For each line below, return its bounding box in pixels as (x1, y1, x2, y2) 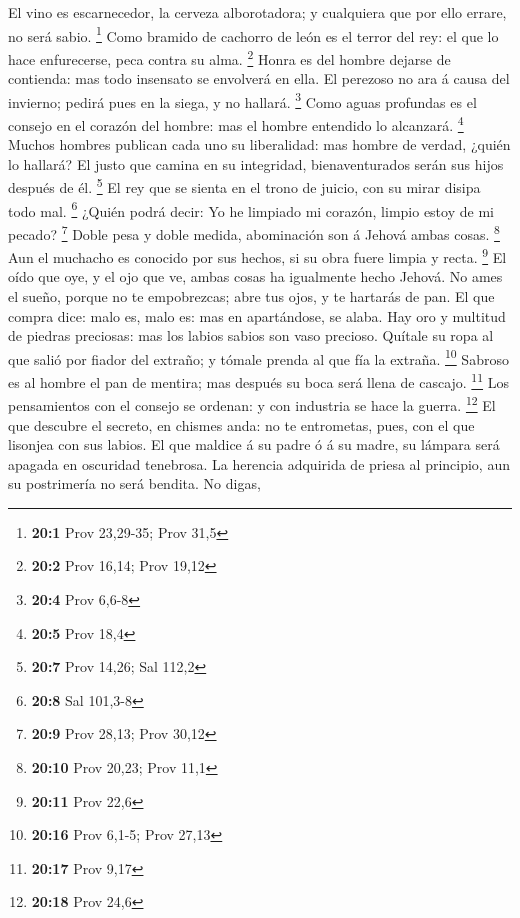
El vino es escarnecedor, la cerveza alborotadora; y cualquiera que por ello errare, (8, 2, 507, 22)
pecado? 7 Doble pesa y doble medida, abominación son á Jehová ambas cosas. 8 (8, 220, 500, 244)
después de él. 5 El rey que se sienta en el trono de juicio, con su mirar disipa (8, 174, 481, 198)
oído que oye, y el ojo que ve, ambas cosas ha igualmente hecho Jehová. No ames (8, 266, 503, 287)
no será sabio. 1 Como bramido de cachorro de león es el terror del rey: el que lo (8, 22, 499, 46)
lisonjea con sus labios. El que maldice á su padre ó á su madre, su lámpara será (8, 434, 500, 455)
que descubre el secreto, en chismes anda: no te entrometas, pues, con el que (8, 414, 475, 435)
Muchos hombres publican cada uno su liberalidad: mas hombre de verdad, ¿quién (8, 134, 511, 155)
